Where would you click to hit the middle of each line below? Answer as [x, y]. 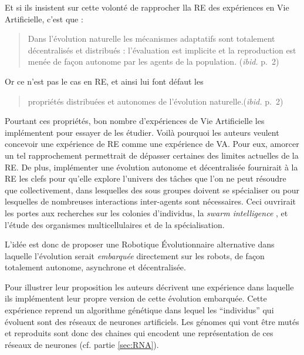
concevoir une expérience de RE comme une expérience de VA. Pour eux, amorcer [152, 144]
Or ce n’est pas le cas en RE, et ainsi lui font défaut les [104, 81]
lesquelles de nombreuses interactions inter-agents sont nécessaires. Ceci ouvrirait [150, 201]
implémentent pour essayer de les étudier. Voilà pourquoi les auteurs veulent [142, 132]
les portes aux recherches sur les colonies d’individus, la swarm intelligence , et [146, 212]
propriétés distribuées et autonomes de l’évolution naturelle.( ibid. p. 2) [156, 101]
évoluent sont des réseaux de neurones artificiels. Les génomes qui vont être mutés [152, 321]
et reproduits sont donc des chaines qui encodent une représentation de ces [139, 333]
